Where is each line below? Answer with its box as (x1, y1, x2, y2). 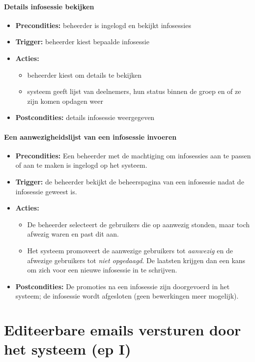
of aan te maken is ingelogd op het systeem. (15, 160, 147, 170)
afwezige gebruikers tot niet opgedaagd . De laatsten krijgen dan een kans (27, 255, 246, 265)
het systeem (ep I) (4, 339, 131, 359)
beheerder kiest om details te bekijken (27, 69, 142, 80)
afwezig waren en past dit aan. (27, 229, 119, 239)
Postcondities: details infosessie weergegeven (15, 112, 155, 122)
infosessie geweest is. (15, 186, 77, 196)
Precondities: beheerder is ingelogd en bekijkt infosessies (15, 20, 191, 30)
